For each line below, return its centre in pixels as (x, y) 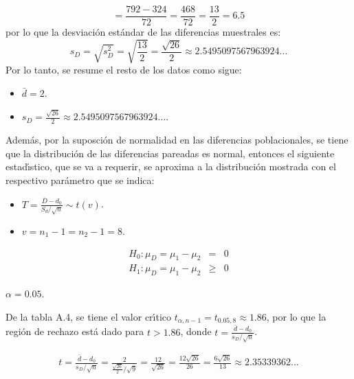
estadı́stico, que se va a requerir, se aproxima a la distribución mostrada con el (171, 166)
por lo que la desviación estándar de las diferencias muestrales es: (143, 32)
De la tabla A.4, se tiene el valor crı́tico (89, 316)
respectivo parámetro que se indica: (80, 180)
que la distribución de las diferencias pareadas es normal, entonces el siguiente (170, 153)
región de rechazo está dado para (75, 331)
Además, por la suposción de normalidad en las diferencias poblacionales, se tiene (177, 139)
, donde (196, 331)
